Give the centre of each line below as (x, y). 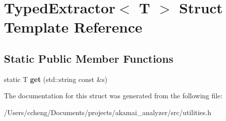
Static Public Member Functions (89, 58)
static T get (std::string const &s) (56, 79)
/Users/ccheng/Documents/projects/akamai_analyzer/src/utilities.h (108, 112)
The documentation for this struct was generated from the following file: (113, 96)
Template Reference (73, 27)
